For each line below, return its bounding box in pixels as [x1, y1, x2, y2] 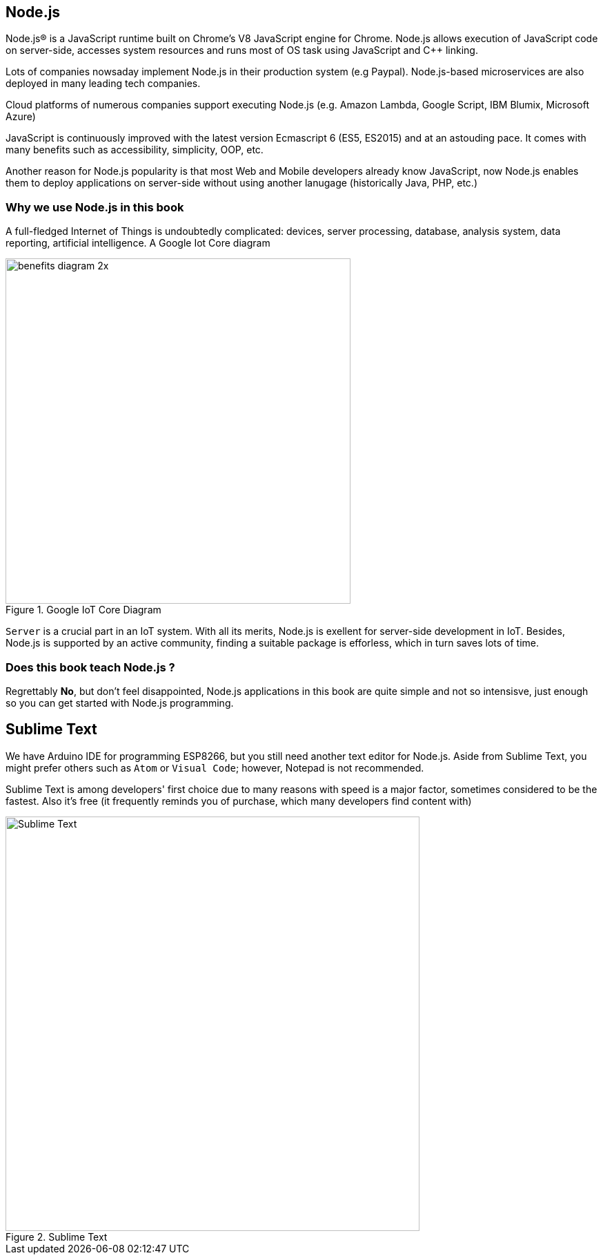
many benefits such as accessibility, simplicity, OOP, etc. [6, 144, 264, 156]
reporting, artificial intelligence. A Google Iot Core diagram [6, 237, 270, 249]
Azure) [6, 111, 36, 123]
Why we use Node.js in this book [6, 200, 184, 214]
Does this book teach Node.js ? [6, 660, 175, 674]
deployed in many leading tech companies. [6, 77, 201, 90]
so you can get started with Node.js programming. [6, 696, 234, 709]
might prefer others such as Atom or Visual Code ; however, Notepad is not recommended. [6, 761, 424, 774]
